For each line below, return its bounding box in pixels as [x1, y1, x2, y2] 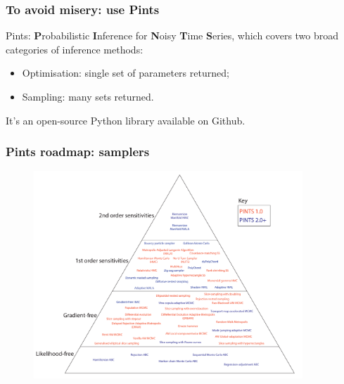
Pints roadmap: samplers [6, 143, 150, 160]
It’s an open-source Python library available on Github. [6, 113, 246, 127]
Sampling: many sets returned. [22, 89, 154, 103]
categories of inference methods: [6, 41, 144, 56]
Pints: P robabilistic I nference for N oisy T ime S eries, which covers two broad [6, 28, 339, 43]
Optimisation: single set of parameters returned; [22, 65, 229, 80]
